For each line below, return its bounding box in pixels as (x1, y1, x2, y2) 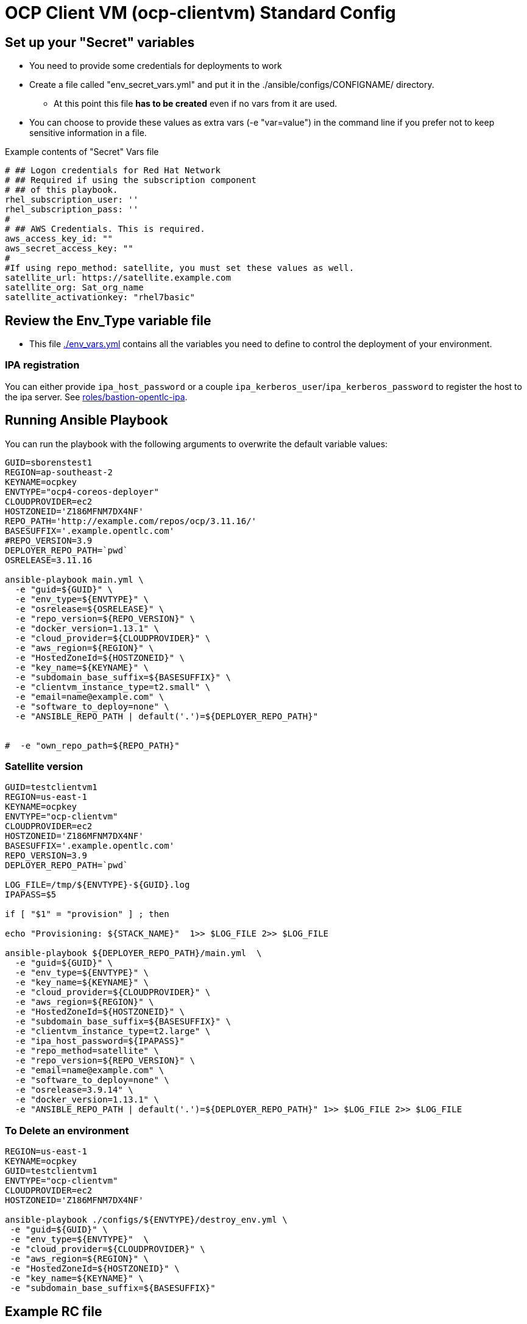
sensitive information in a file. (29, 128, 147, 139)
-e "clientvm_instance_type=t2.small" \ (15, 682, 211, 692)
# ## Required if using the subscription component (5, 175, 257, 185)
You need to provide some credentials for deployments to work (29, 60, 282, 71)
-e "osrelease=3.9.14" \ (15, 1085, 133, 1095)
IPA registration (5, 359, 80, 372)
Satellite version (5, 760, 83, 772)
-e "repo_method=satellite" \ (15, 1046, 159, 1056)
